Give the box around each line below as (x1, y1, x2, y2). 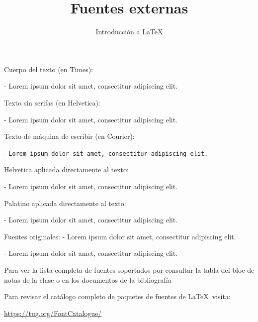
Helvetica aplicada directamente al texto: (4, 164, 129, 175)
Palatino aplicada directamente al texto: (4, 198, 126, 208)
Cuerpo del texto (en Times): (4, 64, 93, 74)
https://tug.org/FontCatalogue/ (4, 308, 102, 318)
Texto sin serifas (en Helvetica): (4, 97, 100, 107)
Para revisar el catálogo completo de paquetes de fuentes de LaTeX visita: (4, 291, 231, 302)
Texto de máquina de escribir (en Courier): (4, 131, 135, 141)
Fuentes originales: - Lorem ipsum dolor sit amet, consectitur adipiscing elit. (4, 231, 236, 241)
